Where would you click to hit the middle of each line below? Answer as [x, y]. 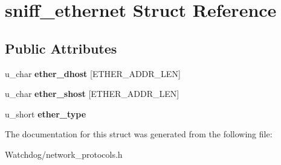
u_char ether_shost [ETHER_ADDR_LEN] [92, 94]
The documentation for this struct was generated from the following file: [139, 134]
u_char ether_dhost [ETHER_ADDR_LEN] [93, 73]
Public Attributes [61, 48]
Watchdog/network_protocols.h [64, 154]
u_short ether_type [46, 114]
